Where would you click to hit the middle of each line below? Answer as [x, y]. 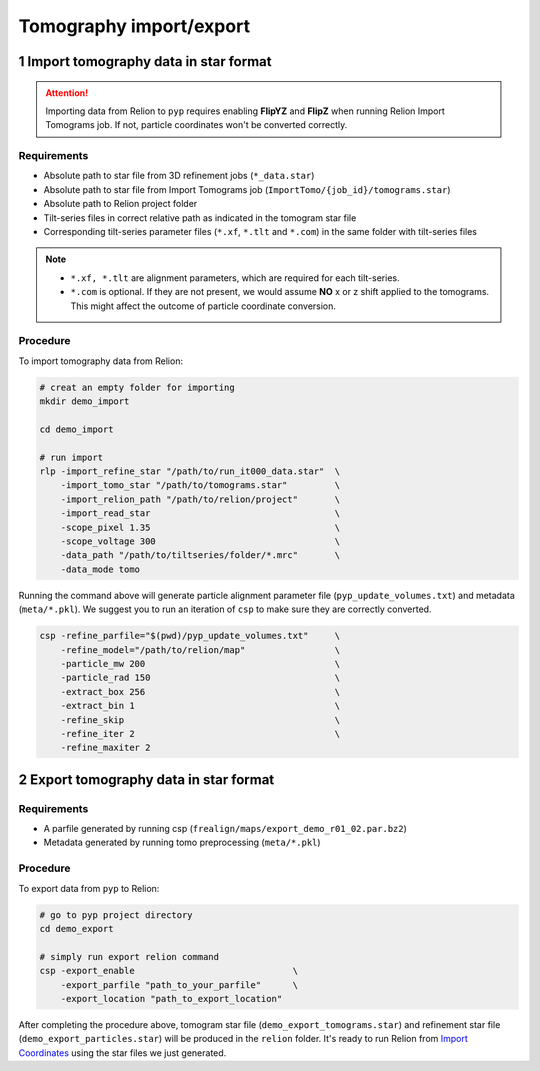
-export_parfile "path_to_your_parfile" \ [179, 984]
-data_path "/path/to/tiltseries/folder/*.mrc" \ [200, 555]
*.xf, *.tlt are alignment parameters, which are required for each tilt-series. [235, 277]
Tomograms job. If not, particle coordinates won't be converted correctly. [196, 125]
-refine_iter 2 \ [200, 733]
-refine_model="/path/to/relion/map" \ [200, 649]
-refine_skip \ [200, 719]
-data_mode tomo [100, 569]
